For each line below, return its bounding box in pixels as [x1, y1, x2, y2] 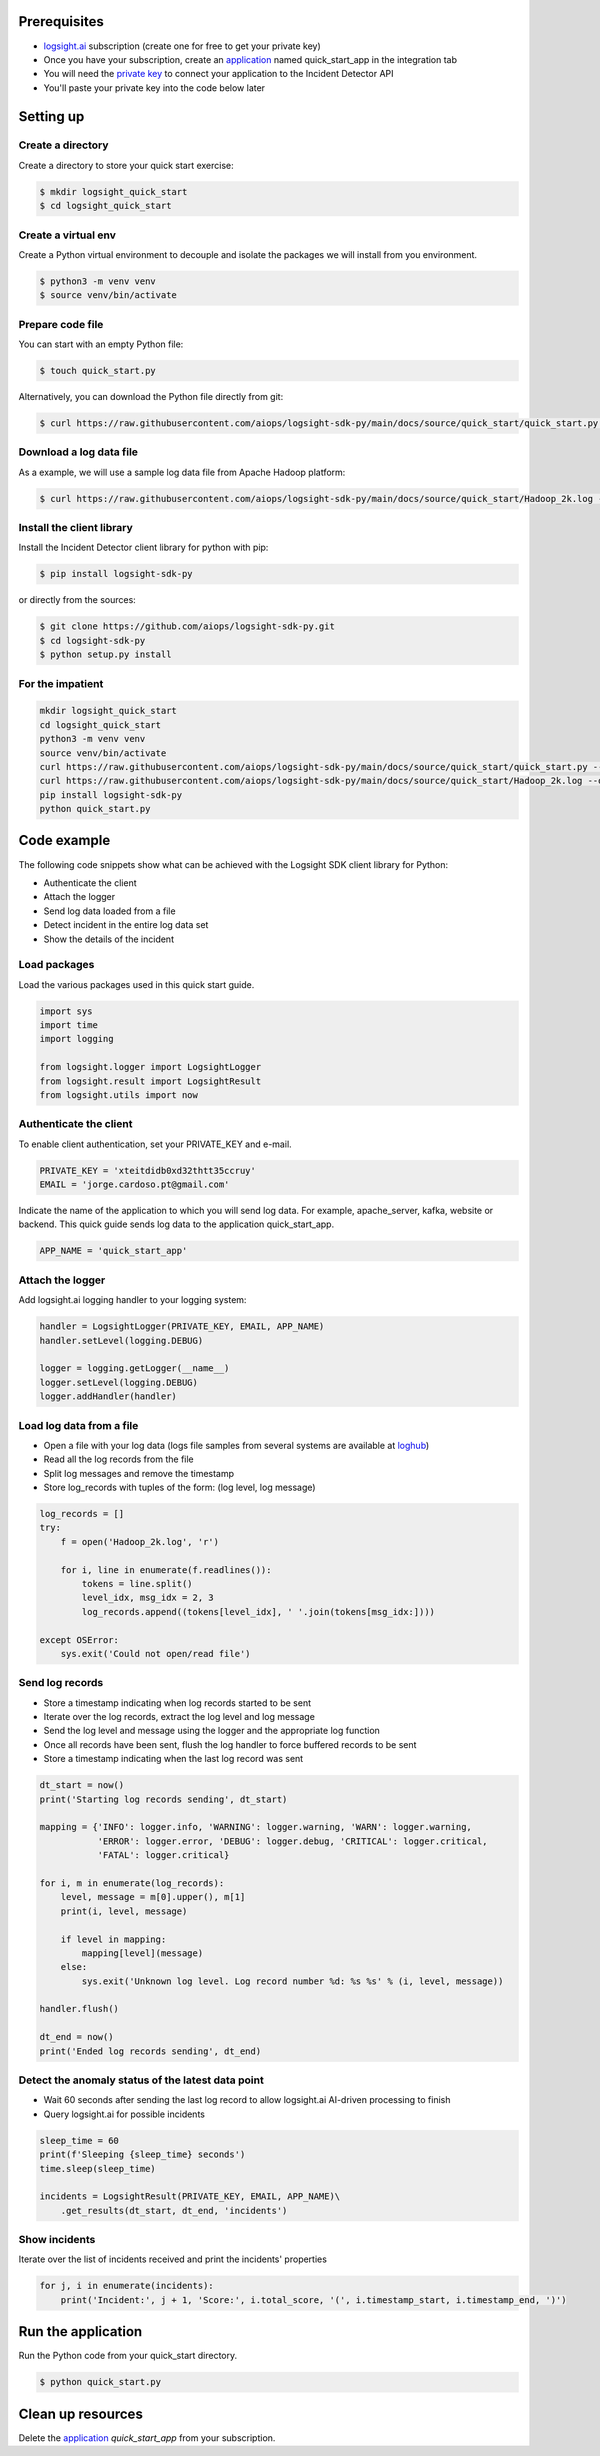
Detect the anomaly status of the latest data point [18, 2073, 264, 2087]
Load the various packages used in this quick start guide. [18, 978, 255, 990]
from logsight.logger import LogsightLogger [39, 1061, 262, 1073]
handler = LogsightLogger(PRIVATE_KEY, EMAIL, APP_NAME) [39, 1321, 325, 1332]
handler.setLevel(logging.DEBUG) [39, 1335, 204, 1346]
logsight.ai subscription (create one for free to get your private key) [43, 40, 322, 52]
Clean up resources [18, 2405, 144, 2422]
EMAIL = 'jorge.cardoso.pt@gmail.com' [39, 1179, 230, 1190]
